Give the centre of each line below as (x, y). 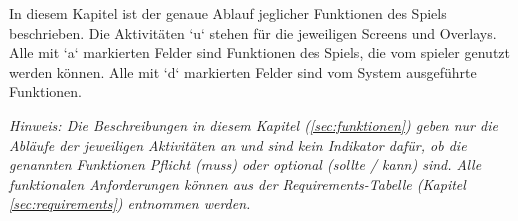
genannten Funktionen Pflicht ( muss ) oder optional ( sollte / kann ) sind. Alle (245, 164)
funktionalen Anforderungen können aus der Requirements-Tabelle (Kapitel (237, 183)
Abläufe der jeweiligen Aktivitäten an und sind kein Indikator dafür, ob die (238, 144)
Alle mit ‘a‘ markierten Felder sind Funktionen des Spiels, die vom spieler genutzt (259, 52)
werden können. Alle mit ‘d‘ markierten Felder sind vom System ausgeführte (243, 71)
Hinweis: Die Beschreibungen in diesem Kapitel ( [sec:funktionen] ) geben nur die (253, 124)
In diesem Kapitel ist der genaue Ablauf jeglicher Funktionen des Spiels (228, 13)
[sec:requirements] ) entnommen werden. (130, 203)
